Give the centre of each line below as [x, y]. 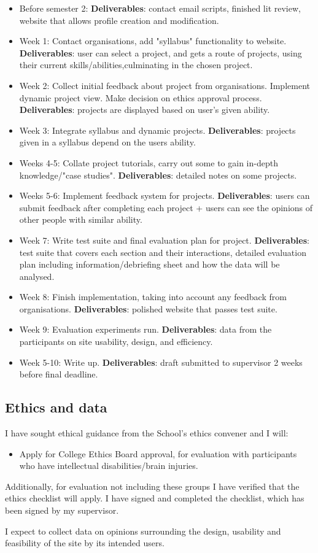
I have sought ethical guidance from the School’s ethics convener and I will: [147, 433]
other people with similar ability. [81, 219]
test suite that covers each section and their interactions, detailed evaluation [163, 252]
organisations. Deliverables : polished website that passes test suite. [148, 308]
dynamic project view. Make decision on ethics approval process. [141, 97]
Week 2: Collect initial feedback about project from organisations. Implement [165, 85]
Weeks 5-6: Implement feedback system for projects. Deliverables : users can [165, 195]
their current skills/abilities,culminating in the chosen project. [136, 65]
